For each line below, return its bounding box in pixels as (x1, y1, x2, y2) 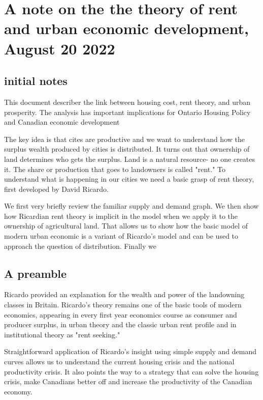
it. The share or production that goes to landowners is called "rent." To (4, 163, 226, 174)
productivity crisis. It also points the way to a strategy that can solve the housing (4, 366, 259, 377)
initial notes (4, 73, 68, 89)
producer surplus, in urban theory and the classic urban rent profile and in (4, 319, 237, 330)
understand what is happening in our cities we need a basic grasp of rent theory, (4, 174, 254, 184)
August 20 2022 (4, 38, 115, 59)
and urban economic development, (4, 18, 249, 39)
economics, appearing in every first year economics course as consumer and (4, 309, 237, 320)
